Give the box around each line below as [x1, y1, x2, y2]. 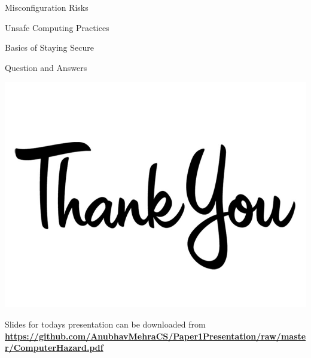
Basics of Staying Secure [5, 41, 94, 54]
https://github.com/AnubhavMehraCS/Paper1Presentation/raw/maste [5, 329, 306, 342]
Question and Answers [5, 61, 87, 73]
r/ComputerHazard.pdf [5, 341, 103, 354]
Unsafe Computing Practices [5, 21, 109, 33]
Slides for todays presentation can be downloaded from [5, 317, 206, 330]
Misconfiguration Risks [5, 1, 89, 13]
